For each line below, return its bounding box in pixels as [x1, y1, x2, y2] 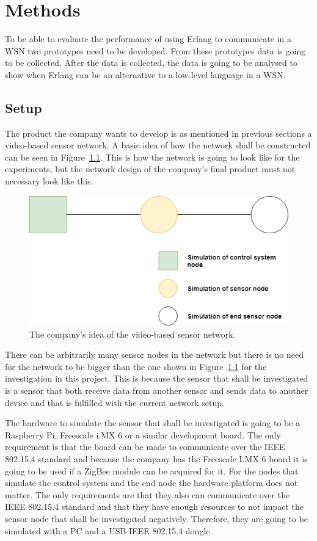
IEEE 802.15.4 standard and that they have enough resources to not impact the [5, 500, 304, 513]
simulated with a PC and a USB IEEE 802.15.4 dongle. [5, 524, 213, 537]
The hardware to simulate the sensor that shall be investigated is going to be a [5, 416, 301, 429]
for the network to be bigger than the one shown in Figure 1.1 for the [5, 360, 267, 372]
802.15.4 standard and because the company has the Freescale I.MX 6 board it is [5, 452, 308, 465]
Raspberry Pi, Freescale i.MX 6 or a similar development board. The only [5, 428, 281, 441]
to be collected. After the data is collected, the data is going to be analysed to [5, 56, 297, 69]
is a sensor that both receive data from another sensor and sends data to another [5, 384, 308, 397]
